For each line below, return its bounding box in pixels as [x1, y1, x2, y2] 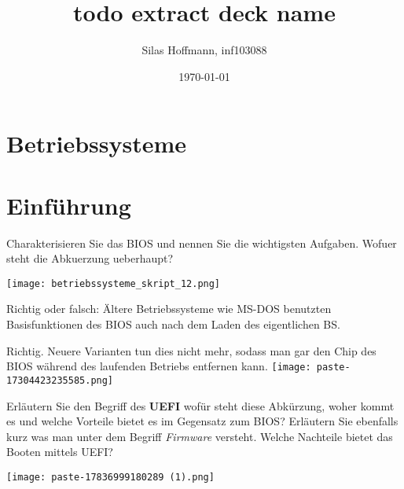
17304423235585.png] [6, 374, 114, 386]
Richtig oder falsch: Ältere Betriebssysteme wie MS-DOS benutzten [6, 300, 332, 317]
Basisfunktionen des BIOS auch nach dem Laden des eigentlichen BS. [6, 316, 340, 333]
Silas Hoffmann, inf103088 [141, 42, 267, 58]
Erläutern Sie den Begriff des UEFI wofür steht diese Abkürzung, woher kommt [6, 397, 395, 414]
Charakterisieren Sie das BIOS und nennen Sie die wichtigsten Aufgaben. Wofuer [6, 234, 397, 251]
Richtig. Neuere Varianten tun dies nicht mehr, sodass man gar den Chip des [6, 342, 376, 358]
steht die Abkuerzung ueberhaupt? [6, 250, 174, 267]
